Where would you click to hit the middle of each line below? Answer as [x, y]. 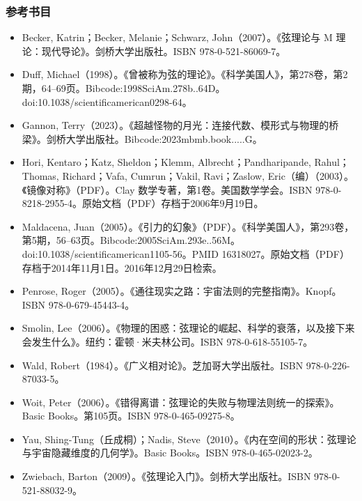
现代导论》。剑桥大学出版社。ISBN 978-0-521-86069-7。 [164, 51]
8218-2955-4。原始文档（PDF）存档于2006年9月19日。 [143, 203]
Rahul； [332, 162]
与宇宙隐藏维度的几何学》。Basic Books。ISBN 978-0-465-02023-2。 [170, 453]
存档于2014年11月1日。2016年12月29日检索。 [122, 267]
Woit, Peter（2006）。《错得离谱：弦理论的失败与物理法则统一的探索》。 [181, 402]
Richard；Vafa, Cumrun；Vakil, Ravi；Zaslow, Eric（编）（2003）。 [208, 175]
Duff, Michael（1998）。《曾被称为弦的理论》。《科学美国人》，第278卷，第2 [185, 74]
